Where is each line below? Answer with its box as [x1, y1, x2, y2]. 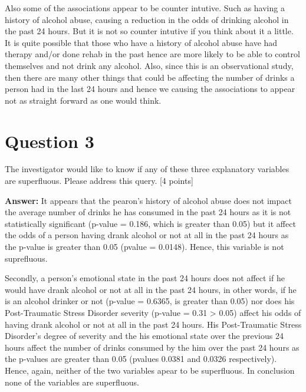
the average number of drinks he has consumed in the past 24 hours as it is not [5, 206, 291, 218]
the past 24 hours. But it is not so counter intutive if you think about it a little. [5, 25, 294, 37]
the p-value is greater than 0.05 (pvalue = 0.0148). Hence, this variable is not [5, 241, 284, 253]
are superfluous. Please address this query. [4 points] [5, 174, 193, 187]
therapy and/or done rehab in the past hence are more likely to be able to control [5, 48, 300, 60]
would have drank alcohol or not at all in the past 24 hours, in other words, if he [5, 283, 297, 295]
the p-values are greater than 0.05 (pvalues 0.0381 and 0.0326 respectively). [5, 353, 277, 365]
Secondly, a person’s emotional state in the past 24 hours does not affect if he [5, 272, 285, 284]
